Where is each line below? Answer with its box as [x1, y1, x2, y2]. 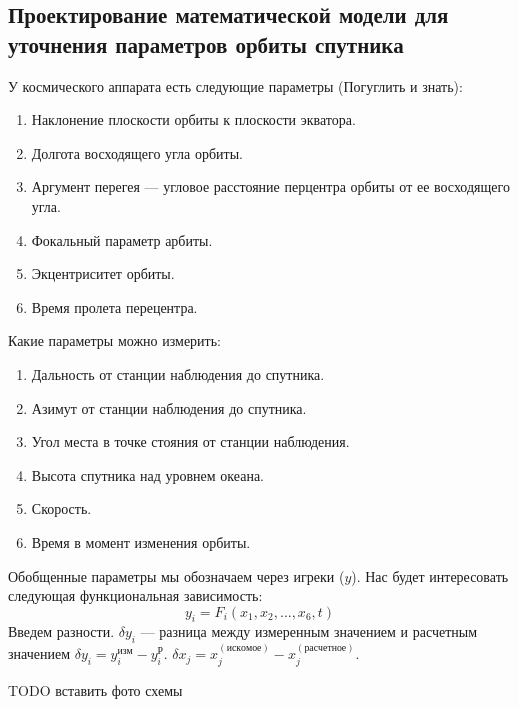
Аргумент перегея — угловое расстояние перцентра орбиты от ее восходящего [31, 176, 510, 197]
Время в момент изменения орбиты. [31, 531, 251, 552]
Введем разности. [8, 621, 115, 642]
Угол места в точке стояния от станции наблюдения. [31, 431, 350, 452]
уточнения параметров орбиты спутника [8, 28, 404, 59]
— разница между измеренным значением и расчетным [140, 621, 478, 642]
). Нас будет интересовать [351, 565, 509, 586]
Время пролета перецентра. [31, 296, 198, 317]
